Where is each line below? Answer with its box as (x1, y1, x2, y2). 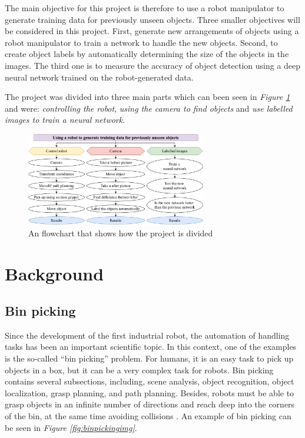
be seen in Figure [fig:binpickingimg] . (5, 421, 137, 433)
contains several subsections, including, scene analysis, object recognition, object (5, 375, 294, 387)
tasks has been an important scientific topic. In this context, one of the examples (5, 340, 297, 353)
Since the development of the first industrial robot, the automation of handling (5, 329, 290, 341)
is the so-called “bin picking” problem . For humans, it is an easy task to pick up (5, 352, 294, 365)
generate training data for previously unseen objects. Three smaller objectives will (5, 13, 300, 25)
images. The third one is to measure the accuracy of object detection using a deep (5, 59, 301, 71)
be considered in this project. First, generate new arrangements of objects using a (5, 25, 299, 37)
